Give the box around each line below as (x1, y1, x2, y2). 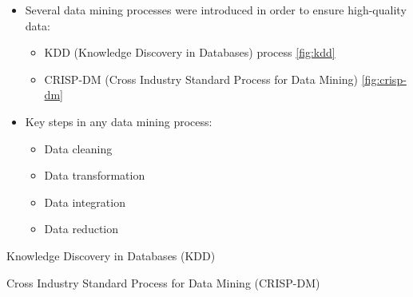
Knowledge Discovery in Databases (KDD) (6, 247, 216, 263)
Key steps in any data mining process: (25, 113, 212, 129)
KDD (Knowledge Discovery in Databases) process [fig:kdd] (44, 44, 336, 61)
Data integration (44, 193, 125, 210)
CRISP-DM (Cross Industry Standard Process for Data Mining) (44, 70, 359, 87)
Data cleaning (44, 140, 113, 156)
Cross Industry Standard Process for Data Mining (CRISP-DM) (6, 274, 320, 291)
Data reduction (44, 220, 119, 237)
